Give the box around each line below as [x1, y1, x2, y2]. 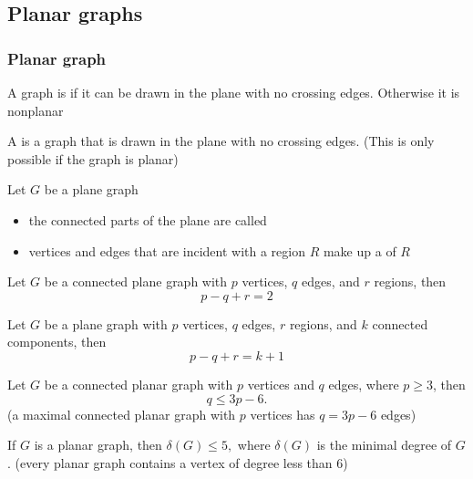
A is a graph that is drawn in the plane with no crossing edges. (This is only [7, 131, 435, 151]
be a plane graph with [44, 314, 168, 333]
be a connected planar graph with [44, 374, 233, 393]
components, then [7, 332, 107, 351]
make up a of [323, 241, 396, 260]
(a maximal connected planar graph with [7, 404, 236, 423]
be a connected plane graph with [44, 272, 228, 291]
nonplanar [7, 100, 64, 120]
